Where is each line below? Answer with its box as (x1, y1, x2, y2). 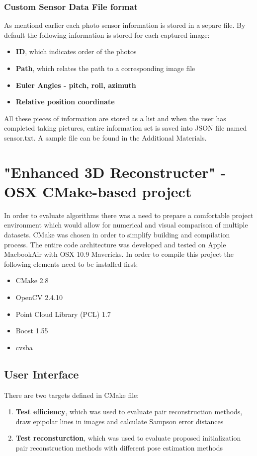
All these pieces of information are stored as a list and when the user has (4, 113, 226, 123)
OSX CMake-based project (4, 181, 192, 201)
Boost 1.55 (15, 325, 48, 336)
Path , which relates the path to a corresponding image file (15, 63, 195, 73)
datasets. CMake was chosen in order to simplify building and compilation (4, 229, 230, 240)
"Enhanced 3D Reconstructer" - (4, 161, 226, 182)
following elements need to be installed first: (4, 258, 138, 269)
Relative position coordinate (15, 96, 115, 107)
